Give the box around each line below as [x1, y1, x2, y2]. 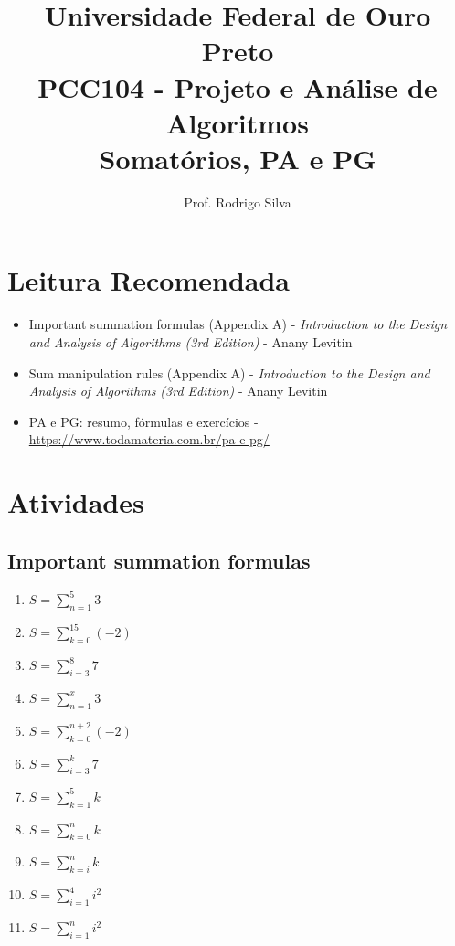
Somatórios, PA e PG [99, 139, 376, 176]
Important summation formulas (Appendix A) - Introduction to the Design [28, 314, 448, 334]
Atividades [7, 484, 144, 521]
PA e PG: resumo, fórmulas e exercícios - [28, 411, 259, 430]
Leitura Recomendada [7, 261, 291, 299]
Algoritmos [166, 103, 309, 141]
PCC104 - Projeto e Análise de [37, 68, 438, 105]
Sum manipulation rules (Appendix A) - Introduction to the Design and [28, 363, 430, 382]
